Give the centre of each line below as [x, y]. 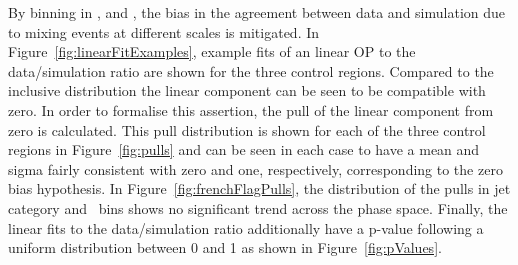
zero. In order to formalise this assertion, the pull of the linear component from [251, 109]
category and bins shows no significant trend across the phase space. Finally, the [258, 207]
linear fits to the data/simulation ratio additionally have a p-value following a [246, 227]
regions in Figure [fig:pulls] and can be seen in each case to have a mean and [244, 149]
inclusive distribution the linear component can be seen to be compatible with [247, 90]
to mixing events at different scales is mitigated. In [164, 31]
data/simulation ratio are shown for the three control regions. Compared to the [251, 70]
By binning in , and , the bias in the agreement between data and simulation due [257, 12]
